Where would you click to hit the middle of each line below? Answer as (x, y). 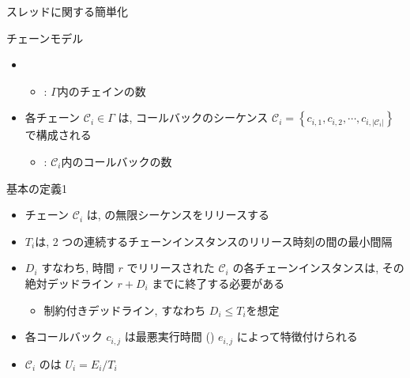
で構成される (58, 135)
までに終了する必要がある (218, 283)
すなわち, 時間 (78, 268)
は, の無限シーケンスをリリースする (178, 215)
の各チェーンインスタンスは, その (318, 268)
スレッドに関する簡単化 (67, 11)
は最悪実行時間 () (169, 336)
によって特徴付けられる (297, 336)
